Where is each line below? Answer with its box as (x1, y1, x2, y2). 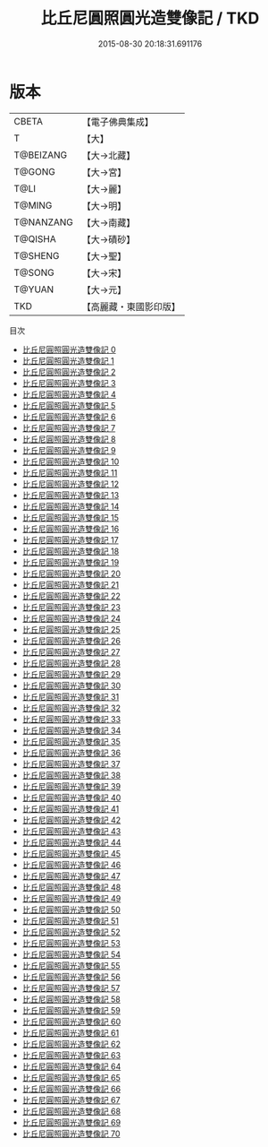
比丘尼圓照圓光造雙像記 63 (21, 1049, 121, 1060)
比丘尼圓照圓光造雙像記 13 (21, 489, 120, 500)
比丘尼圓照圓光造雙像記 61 (21, 1027, 120, 1038)
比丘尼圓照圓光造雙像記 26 (21, 635, 121, 646)
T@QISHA (13, 232, 56, 245)
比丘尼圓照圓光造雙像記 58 (21, 994, 121, 1005)
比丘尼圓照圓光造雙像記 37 (21, 758, 121, 769)
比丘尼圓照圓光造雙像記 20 (21, 568, 121, 579)
